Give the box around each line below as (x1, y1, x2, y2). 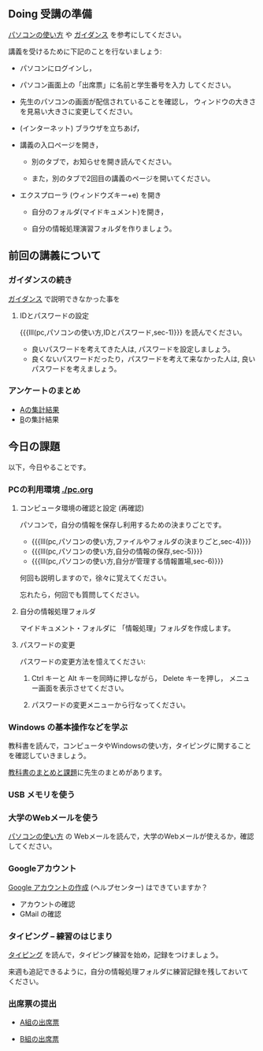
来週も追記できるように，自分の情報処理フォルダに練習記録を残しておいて (8, 967, 249, 976)
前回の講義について (8, 249, 102, 262)
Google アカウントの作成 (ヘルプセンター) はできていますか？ (8, 883, 209, 892)
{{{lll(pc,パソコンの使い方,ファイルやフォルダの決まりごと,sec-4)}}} (31, 536, 252, 546)
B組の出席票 (19, 1034, 59, 1044)
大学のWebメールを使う (8, 812, 99, 823)
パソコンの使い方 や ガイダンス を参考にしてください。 (8, 30, 187, 39)
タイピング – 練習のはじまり (8, 931, 113, 942)
